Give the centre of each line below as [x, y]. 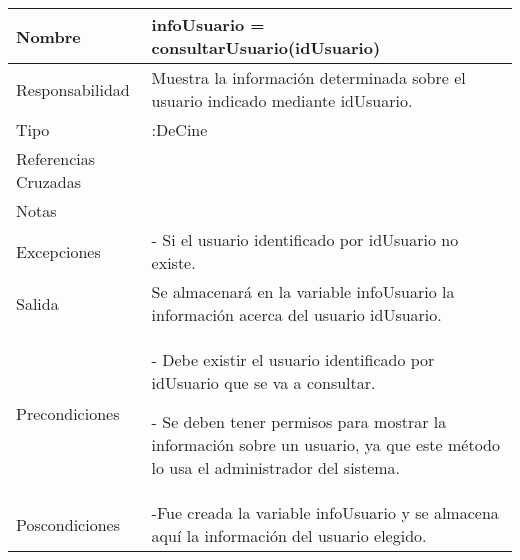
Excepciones [58, 251]
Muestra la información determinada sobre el [308, 77]
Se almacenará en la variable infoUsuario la [303, 291]
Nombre [48, 36]
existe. [173, 262]
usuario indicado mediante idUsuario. [282, 100]
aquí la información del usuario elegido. [289, 535]
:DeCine [179, 129]
